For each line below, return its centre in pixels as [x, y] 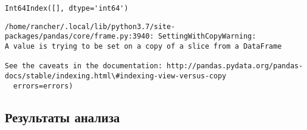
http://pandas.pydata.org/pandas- [235, 66]
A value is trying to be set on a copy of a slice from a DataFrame [143, 46]
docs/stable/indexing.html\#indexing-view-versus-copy [116, 76]
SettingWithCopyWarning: [207, 37]
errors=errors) [43, 86]
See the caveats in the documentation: [84, 66]
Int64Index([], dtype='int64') [67, 8]
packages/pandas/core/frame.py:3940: [79, 37]
